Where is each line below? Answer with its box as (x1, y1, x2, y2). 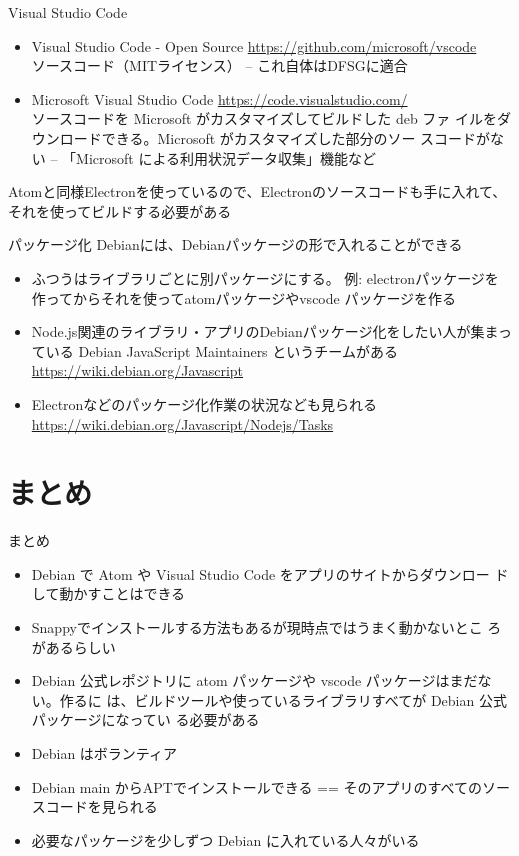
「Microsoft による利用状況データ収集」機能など (62, 147, 377, 168)
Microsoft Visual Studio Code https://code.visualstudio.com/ (31, 88, 408, 109)
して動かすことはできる (31, 583, 186, 604)
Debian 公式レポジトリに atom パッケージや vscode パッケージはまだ (31, 670, 478, 691)
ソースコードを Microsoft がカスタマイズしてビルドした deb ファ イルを (31, 108, 498, 129)
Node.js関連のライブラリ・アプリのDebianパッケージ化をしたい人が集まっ (31, 321, 512, 342)
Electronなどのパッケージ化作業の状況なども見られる (31, 393, 378, 414)
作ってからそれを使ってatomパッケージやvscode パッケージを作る (31, 287, 457, 308)
